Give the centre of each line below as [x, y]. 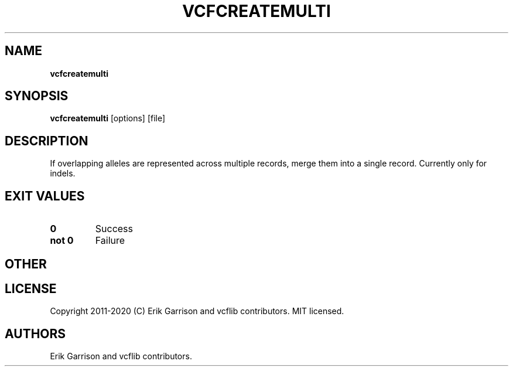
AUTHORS [35, 333]
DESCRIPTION [47, 141]
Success [114, 229]
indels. [63, 173]
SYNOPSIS [37, 96]
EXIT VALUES [45, 196]
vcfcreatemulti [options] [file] [108, 118]
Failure [110, 241]
